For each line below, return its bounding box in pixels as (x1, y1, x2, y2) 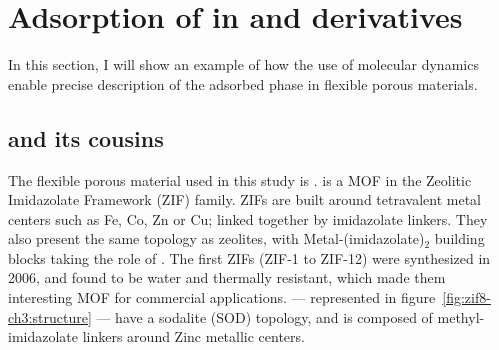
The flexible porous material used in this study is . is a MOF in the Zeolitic (8, 169, 472, 190)
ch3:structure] (8, 306, 92, 327)
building (434, 228, 485, 249)
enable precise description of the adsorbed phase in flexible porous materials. (8, 73, 478, 94)
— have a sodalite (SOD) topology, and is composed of (96, 306, 433, 327)
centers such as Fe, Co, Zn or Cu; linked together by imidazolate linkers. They (8, 208, 488, 229)
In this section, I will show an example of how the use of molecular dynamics (8, 54, 479, 75)
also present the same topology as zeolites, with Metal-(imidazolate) (8, 228, 425, 249)
